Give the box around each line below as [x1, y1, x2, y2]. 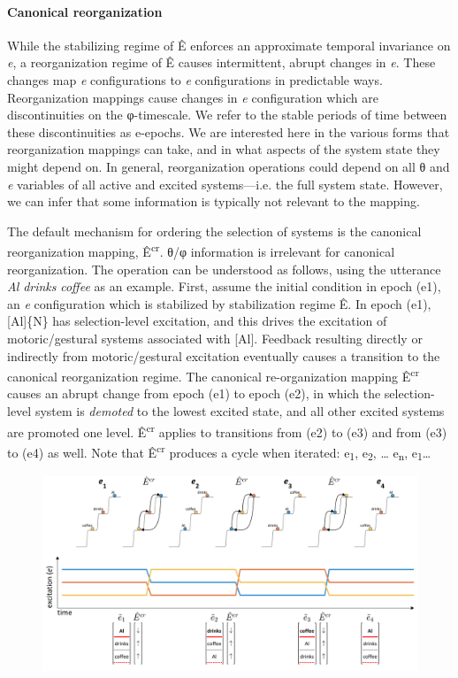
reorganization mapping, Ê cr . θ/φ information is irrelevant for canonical [7, 240, 395, 260]
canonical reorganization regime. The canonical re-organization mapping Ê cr [7, 365, 419, 385]
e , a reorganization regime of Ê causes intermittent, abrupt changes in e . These [7, 53, 436, 72]
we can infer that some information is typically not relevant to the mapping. [7, 192, 420, 211]
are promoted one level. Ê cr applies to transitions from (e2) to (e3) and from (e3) [7, 420, 447, 441]
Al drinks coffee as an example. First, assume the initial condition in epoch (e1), [7, 277, 441, 296]
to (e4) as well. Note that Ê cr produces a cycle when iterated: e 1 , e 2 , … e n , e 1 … [7, 440, 431, 464]
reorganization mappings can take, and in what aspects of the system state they [7, 140, 440, 158]
